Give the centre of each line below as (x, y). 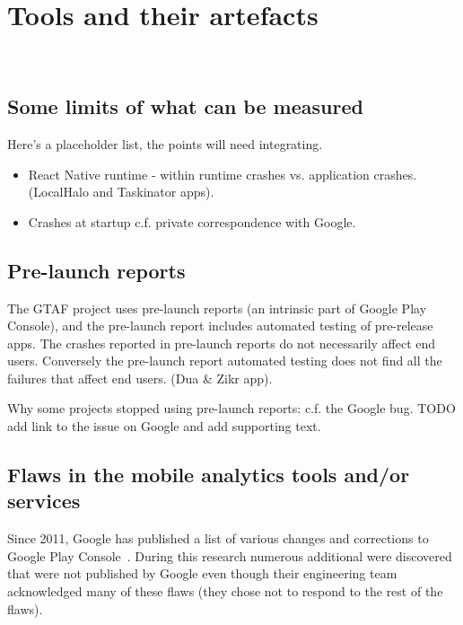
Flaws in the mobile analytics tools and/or (209, 475)
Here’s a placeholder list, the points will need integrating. (165, 143)
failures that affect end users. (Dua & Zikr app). (140, 378)
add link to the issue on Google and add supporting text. (164, 426)
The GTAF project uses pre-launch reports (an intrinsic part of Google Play (217, 308)
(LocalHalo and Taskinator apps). (121, 192)
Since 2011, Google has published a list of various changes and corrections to (218, 538)
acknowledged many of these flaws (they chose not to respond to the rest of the (225, 591)
